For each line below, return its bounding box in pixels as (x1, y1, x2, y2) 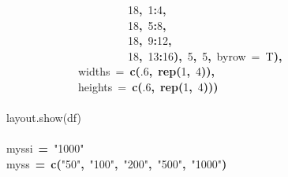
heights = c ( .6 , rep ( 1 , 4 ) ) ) (78, 78, 219, 94)
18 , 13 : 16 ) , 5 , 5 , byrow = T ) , (128, 47, 282, 64)
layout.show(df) (6, 109, 81, 126)
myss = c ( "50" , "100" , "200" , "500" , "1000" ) (6, 155, 227, 171)
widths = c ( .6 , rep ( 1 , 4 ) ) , (78, 63, 215, 79)
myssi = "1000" (6, 140, 84, 157)
